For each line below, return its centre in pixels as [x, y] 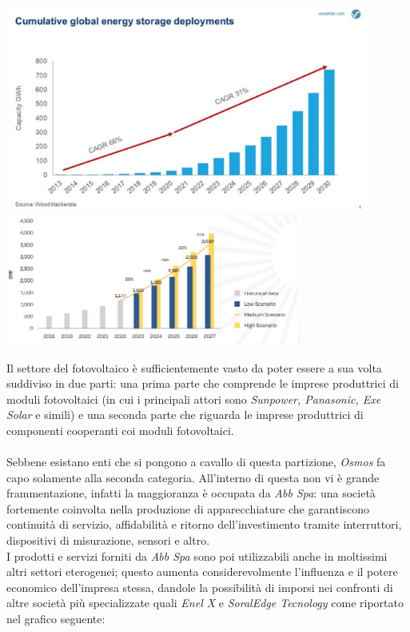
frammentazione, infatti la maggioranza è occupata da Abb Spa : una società [191, 493]
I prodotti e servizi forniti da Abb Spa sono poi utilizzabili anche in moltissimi [197, 556]
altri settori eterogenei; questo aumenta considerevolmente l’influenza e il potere [202, 572]
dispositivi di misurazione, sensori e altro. [108, 540]
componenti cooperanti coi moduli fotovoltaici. [120, 430]
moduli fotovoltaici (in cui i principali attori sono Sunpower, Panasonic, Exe [194, 399]
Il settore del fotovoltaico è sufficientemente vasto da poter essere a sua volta [194, 367]
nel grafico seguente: [56, 618]
